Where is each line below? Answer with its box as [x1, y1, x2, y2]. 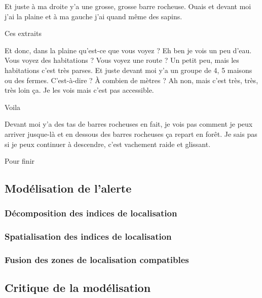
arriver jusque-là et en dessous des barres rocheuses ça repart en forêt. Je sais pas [5, 128, 257, 139]
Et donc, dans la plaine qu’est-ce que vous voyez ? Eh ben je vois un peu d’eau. [5, 45, 252, 55]
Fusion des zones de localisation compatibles [5, 253, 189, 266]
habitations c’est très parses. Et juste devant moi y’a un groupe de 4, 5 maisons [5, 64, 252, 75]
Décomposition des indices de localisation [5, 207, 177, 219]
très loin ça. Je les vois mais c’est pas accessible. [5, 85, 154, 95]
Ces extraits [5, 28, 42, 39]
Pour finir [5, 156, 35, 166]
